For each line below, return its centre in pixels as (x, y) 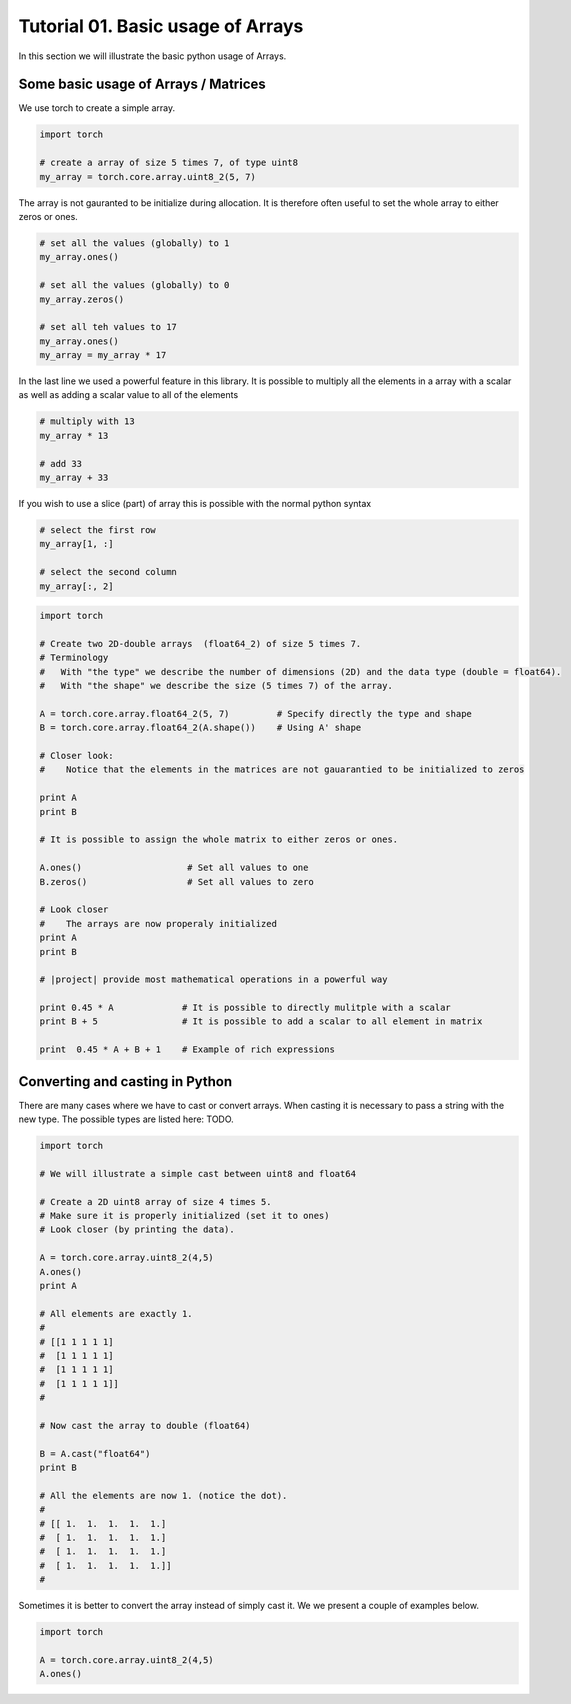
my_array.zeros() (82, 299)
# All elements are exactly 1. (116, 1313)
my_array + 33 (74, 478)
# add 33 (61, 463)
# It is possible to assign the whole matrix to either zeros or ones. (219, 839)
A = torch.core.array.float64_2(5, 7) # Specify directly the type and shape (255, 713)
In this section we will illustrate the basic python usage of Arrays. (152, 56)
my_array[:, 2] (76, 586)
